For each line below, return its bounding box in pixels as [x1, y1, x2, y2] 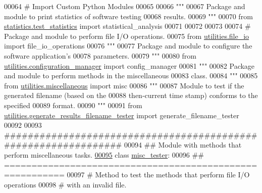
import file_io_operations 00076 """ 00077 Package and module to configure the [4, 40, 252, 51]
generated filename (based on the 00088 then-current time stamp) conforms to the [4, 90, 258, 101]
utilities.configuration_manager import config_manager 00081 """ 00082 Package [4, 60, 255, 71]
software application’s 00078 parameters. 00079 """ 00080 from [4, 50, 196, 61]
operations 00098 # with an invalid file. [4, 179, 127, 189]
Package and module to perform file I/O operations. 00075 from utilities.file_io [4, 30, 249, 41]
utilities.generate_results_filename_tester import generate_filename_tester [4, 110, 239, 120]
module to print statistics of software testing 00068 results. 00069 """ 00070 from [4, 11, 253, 21]
